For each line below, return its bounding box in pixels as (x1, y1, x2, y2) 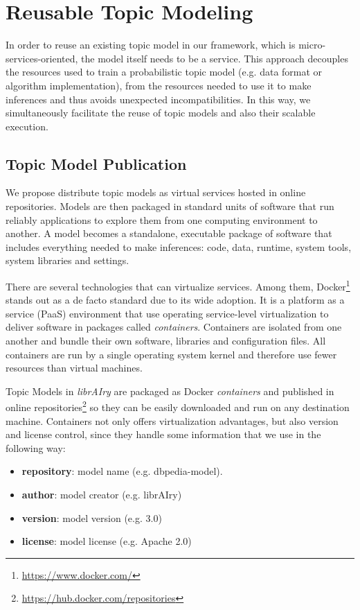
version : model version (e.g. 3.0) (21, 510, 162, 525)
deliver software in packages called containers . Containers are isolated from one (6, 320, 342, 334)
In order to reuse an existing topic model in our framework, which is (6, 37, 296, 52)
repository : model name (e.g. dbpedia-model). (21, 464, 223, 478)
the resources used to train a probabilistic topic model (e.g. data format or (6, 64, 323, 79)
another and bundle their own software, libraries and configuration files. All (6, 333, 326, 348)
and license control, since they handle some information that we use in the (6, 427, 321, 442)
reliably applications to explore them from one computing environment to (6, 212, 318, 227)
